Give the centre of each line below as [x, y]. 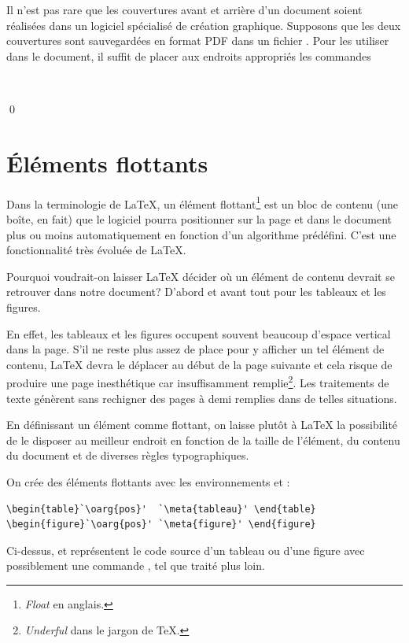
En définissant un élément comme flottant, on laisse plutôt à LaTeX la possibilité [202, 425]
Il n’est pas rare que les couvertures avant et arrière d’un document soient [184, 9]
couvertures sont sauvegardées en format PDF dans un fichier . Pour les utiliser [198, 41]
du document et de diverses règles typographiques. [128, 455]
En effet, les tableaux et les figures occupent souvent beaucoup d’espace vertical [199, 333]
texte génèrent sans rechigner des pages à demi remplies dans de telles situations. [202, 398]
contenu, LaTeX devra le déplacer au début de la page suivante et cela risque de [199, 364]
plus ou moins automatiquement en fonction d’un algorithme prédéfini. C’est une [201, 234]
